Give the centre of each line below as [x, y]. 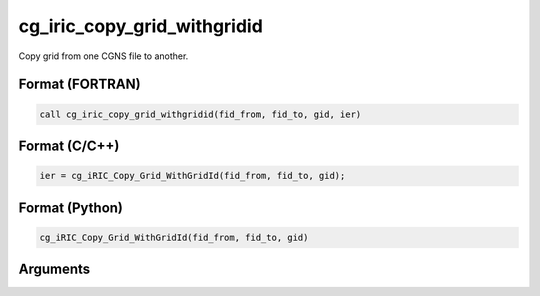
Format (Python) [71, 207]
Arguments [54, 269]
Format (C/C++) [69, 145]
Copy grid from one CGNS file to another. [103, 56]
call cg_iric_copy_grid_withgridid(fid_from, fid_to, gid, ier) [200, 114]
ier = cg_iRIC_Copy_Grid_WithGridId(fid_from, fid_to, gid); [192, 176]
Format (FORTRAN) [79, 84]
